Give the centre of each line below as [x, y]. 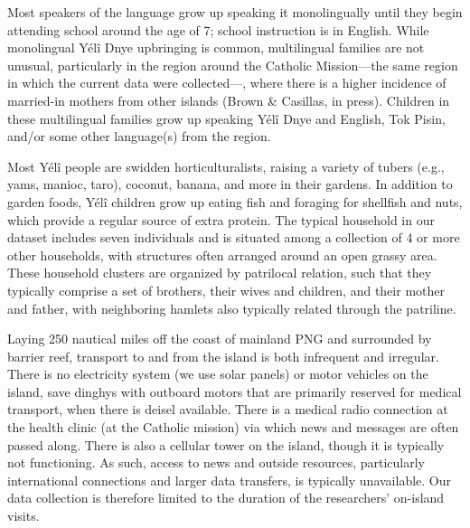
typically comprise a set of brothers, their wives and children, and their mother [226, 290]
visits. [23, 516]
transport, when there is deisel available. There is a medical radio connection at [228, 409]
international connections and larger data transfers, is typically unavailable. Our [229, 480]
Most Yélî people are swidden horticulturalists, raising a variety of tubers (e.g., [226, 166]
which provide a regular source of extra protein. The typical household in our [221, 219]
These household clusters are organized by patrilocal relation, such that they [220, 273]
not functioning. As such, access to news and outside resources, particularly [216, 462]
